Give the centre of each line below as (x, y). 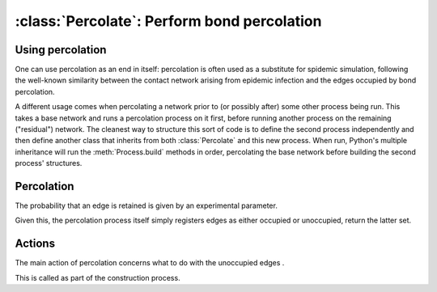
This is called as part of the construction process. (98, 277)
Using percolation (61, 50)
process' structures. (49, 163)
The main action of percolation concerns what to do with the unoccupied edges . (150, 263)
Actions (35, 244)
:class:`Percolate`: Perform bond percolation (168, 21)
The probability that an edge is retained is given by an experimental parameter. (146, 205)
